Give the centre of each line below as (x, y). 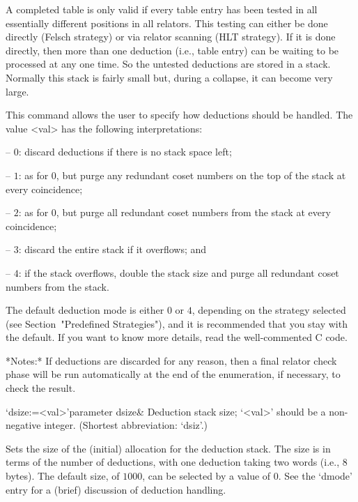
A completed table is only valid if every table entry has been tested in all (162, 9)
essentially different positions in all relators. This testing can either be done (167, 23)
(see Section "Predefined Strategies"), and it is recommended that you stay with (177, 323)
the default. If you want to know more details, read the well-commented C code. (177, 337)
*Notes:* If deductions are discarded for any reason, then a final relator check (171, 360)
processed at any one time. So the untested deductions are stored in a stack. (168, 64)
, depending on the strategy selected (269, 310)
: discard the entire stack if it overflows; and (112, 249)
